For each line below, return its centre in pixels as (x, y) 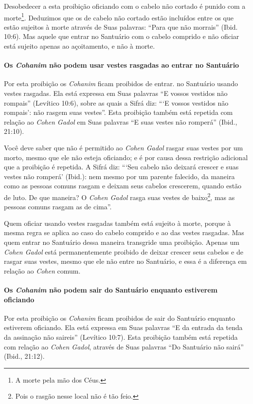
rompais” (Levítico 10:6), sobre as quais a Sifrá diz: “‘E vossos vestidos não (116, 102)
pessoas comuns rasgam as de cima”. (58, 207)
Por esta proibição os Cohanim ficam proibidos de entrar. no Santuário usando (121, 83)
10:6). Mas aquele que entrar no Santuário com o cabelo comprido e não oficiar (122, 36)
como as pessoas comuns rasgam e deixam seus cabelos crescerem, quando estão (123, 186)
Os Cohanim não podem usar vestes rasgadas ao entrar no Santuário (122, 65)
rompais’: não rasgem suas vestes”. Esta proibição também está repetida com (118, 112)
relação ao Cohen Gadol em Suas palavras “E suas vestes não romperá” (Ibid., (121, 121)
